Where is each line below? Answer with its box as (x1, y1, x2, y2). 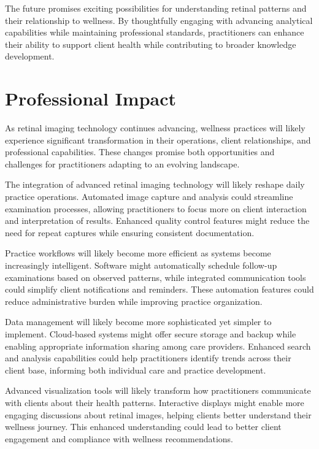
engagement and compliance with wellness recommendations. (5, 432, 234, 445)
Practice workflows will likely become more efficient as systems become (5, 247, 271, 259)
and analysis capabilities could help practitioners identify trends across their (5, 351, 291, 364)
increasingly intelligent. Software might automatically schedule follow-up (5, 259, 277, 272)
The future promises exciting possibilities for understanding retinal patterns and (5, 2, 307, 14)
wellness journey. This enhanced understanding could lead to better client (5, 420, 282, 433)
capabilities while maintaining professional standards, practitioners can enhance (5, 26, 304, 39)
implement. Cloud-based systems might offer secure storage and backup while (5, 328, 296, 340)
